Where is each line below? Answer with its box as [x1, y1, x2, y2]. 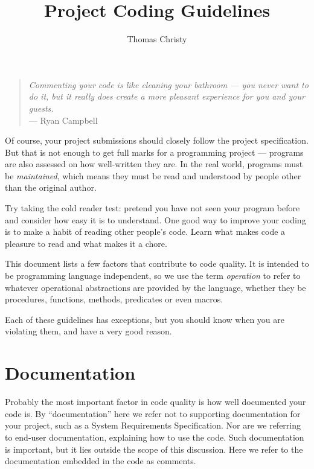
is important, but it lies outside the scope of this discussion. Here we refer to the [5, 442, 303, 455]
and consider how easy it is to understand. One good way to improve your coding [5, 213, 306, 226]
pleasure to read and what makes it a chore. [5, 237, 167, 249]
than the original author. [5, 181, 97, 194]
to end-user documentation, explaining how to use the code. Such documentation [5, 430, 304, 443]
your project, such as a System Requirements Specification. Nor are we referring [5, 419, 301, 432]
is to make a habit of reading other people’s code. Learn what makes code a [5, 225, 286, 238]
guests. [28, 101, 54, 114]
